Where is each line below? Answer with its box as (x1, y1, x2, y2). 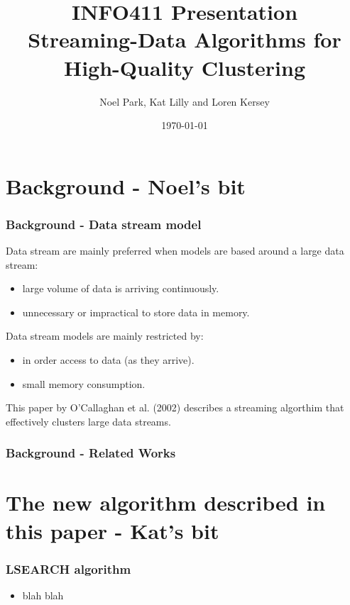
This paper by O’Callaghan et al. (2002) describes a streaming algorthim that (6, 400, 344, 415)
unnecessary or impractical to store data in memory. (22, 304, 250, 319)
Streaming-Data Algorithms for (28, 25, 341, 54)
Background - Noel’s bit (6, 171, 246, 200)
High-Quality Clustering (63, 52, 306, 82)
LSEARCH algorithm (6, 560, 131, 577)
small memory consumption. (22, 376, 146, 391)
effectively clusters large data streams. (6, 413, 171, 428)
